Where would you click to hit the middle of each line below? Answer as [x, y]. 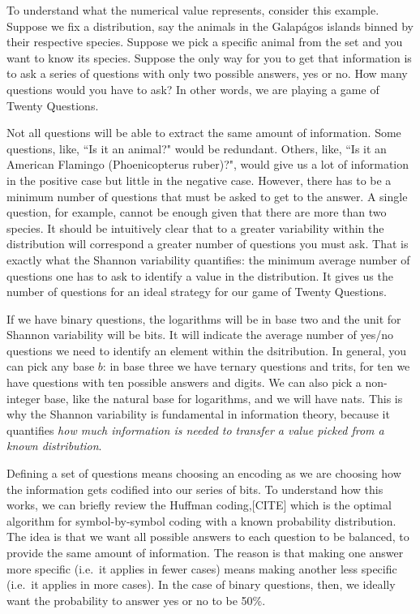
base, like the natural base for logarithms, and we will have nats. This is [223, 398]
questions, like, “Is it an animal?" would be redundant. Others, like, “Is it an [197, 148]
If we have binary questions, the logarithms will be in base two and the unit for [204, 318]
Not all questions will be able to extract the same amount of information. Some [204, 133]
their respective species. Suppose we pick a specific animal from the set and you [205, 42]
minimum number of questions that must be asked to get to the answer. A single [207, 196]
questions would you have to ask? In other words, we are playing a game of [193, 89]
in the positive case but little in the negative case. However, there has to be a [199, 180]
